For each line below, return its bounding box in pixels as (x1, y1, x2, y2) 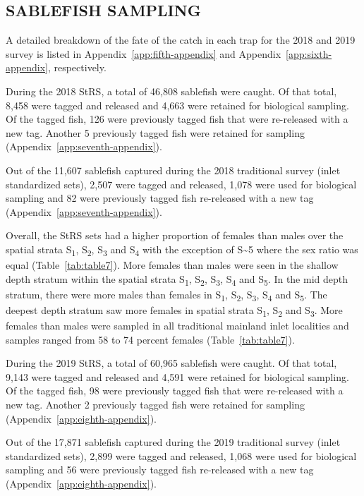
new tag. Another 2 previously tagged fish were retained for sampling (6, 397, 305, 411)
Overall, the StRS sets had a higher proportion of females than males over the (6, 228, 344, 243)
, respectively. (47, 60, 107, 75)
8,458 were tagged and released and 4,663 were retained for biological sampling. (6, 97, 349, 112)
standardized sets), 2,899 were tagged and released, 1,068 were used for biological (6, 448, 357, 463)
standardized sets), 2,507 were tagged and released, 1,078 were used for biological (6, 176, 357, 191)
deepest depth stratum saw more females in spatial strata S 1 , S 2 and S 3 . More (6, 302, 343, 319)
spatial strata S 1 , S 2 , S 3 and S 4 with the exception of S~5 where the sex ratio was (6, 241, 358, 258)
